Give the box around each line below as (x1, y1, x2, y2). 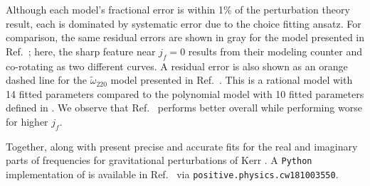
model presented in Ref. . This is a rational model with (110, 72, 353, 87)
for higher (6, 114, 48, 128)
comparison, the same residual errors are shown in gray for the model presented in (6, 30, 365, 45)
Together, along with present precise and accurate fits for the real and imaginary (6, 138, 358, 153)
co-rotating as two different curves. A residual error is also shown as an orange (6, 58, 348, 73)
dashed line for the (6, 72, 88, 87)
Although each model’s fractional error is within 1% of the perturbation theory (6, 2, 350, 16)
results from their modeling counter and (188, 43, 362, 58)
